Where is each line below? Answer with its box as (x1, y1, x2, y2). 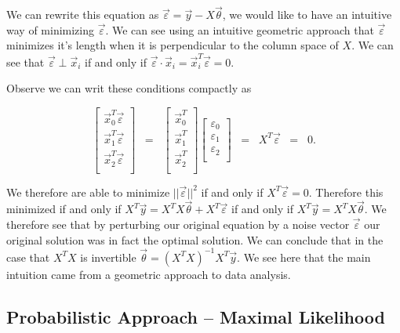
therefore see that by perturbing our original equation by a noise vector (6, 215, 350, 232)
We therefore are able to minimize (6, 183, 170, 200)
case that (6, 248, 50, 265)
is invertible (80, 248, 136, 265)
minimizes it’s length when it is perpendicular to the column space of (6, 37, 339, 53)
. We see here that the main (237, 248, 371, 265)
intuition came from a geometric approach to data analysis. (6, 266, 291, 282)
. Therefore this (308, 183, 384, 200)
